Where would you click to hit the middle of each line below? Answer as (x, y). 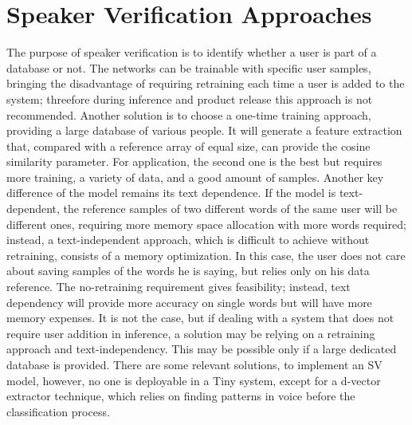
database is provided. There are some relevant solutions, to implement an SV (194, 364)
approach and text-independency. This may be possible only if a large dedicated (202, 349)
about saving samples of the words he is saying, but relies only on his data (188, 271)
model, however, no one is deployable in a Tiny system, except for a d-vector (194, 380)
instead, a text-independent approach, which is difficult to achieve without (188, 240)
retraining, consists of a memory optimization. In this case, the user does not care (206, 255)
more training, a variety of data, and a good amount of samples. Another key (195, 177)
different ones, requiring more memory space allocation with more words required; (206, 224)
